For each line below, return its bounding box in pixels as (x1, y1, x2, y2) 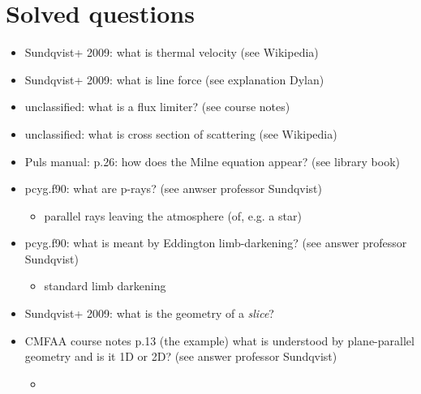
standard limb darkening (44, 277, 166, 294)
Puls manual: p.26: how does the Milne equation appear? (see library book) (24, 152, 400, 169)
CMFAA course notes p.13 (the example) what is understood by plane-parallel (24, 332, 415, 349)
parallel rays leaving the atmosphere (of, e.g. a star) (44, 207, 302, 224)
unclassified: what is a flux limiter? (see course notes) (24, 98, 290, 115)
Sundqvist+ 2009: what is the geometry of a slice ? (24, 305, 274, 322)
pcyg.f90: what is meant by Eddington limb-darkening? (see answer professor (24, 234, 407, 251)
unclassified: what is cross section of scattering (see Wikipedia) (24, 125, 337, 142)
